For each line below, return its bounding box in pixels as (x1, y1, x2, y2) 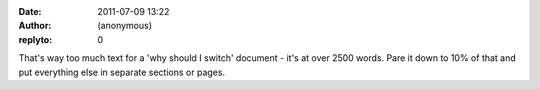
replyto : (18, 33, 53, 45)
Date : (18, 6, 42, 17)
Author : (18, 20, 52, 32)
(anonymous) (97, 20, 153, 32)
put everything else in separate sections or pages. (18, 66, 225, 78)
